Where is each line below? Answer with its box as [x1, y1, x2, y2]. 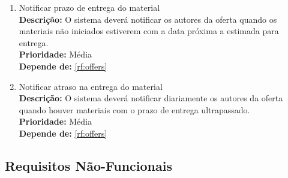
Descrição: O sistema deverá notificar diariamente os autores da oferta [19, 92, 283, 104]
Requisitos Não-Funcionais [5, 156, 173, 174]
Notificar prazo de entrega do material [19, 1, 160, 13]
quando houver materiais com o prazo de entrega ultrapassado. [19, 103, 250, 116]
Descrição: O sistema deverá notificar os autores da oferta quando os [19, 13, 277, 25]
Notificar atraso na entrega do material [19, 80, 163, 92]
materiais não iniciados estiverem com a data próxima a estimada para [19, 25, 279, 37]
